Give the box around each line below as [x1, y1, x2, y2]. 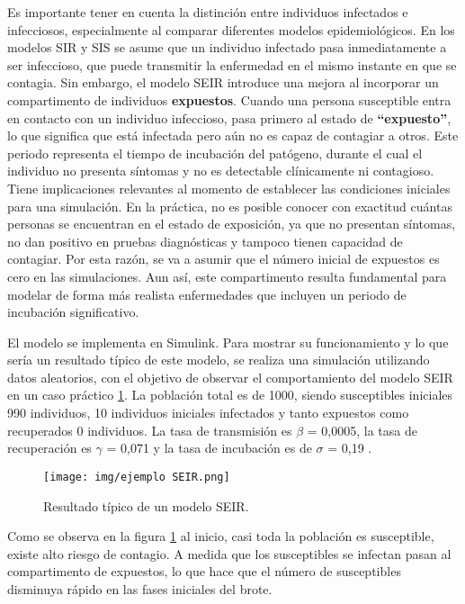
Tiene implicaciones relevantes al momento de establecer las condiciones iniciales [7, 178, 451, 197]
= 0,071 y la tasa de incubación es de [106, 438, 312, 457]
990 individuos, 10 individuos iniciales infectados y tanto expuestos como [7, 403, 409, 422]
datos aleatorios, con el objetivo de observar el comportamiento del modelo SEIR [7, 367, 453, 386]
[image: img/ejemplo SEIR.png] [43, 470, 230, 483]
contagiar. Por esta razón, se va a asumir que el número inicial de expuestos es [7, 249, 440, 268]
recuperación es [7, 438, 92, 457]
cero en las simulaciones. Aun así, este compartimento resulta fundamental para [7, 266, 447, 285]
